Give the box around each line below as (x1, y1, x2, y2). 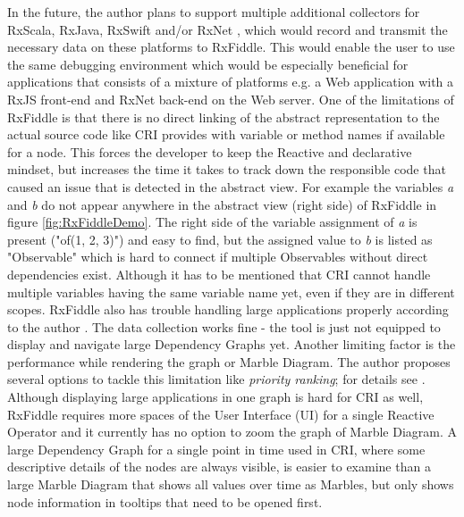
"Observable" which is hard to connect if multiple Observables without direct (7, 247, 428, 266)
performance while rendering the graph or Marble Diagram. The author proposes (7, 352, 451, 371)
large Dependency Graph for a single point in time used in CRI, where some (7, 439, 426, 458)
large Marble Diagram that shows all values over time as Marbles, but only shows (7, 475, 454, 494)
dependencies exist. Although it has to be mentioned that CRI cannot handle (7, 264, 431, 283)
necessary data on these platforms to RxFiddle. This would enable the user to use (7, 38, 455, 56)
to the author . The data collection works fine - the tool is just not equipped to (7, 317, 441, 336)
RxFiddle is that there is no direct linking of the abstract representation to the (7, 107, 440, 126)
